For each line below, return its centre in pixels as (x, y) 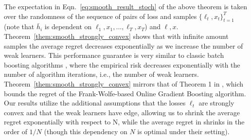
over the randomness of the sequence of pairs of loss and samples (100, 16)
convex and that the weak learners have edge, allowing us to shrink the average (122, 112)
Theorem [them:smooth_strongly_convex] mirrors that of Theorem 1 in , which (124, 83)
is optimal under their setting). (183, 131)
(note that (19, 26)
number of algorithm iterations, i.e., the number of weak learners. (101, 74)
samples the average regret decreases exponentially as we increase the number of (124, 45)
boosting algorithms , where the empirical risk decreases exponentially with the (122, 64)
